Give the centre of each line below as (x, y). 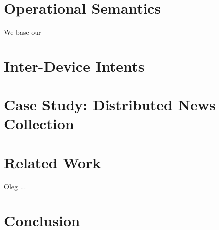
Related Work (53, 162)
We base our (23, 32)
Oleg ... (15, 186)
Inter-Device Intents (74, 65)
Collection (39, 124)
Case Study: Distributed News (110, 104)
